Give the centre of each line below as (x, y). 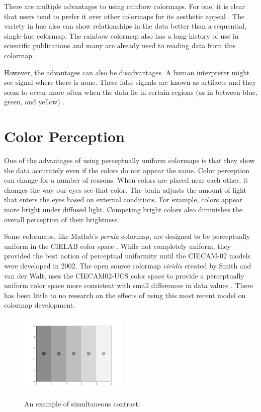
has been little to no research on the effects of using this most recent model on (125, 295)
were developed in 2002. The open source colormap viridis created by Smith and (128, 265)
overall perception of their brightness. (62, 219)
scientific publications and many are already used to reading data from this (120, 45)
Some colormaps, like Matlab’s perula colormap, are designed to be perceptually (127, 236)
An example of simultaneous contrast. (82, 403)
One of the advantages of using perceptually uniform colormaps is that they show (129, 160)
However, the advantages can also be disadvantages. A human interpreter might (127, 72)
